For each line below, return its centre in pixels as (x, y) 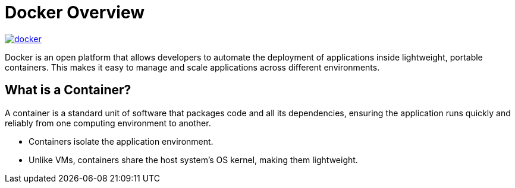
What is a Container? (68, 90)
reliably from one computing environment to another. (108, 123)
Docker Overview (75, 12)
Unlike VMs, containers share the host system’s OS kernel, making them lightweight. (193, 160)
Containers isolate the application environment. (121, 141)
